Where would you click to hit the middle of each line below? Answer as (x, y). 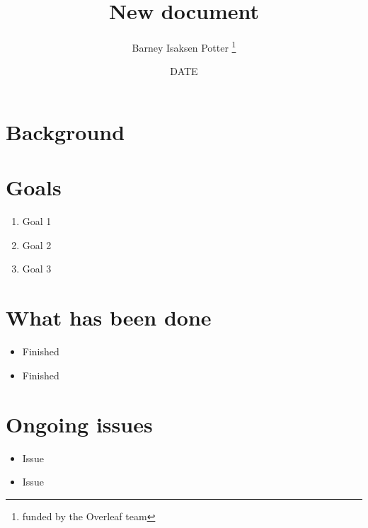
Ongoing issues (79, 424)
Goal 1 (37, 221)
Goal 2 (37, 245)
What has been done (109, 317)
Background (65, 131)
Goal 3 (37, 269)
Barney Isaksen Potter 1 (184, 46)
